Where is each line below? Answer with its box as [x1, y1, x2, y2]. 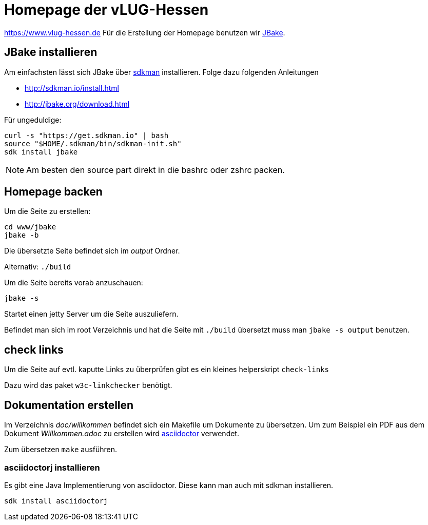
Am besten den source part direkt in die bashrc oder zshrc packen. [26, 164, 285, 175]
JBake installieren [4, 46, 98, 59]
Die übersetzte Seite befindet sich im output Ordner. [4, 246, 180, 256]
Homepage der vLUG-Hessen [4, 1, 209, 18]
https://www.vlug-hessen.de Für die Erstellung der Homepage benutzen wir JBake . [4, 28, 285, 37]
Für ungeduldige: [4, 115, 62, 124]
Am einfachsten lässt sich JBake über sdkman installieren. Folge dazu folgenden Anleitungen [4, 67, 319, 76]
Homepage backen [4, 185, 103, 199]
